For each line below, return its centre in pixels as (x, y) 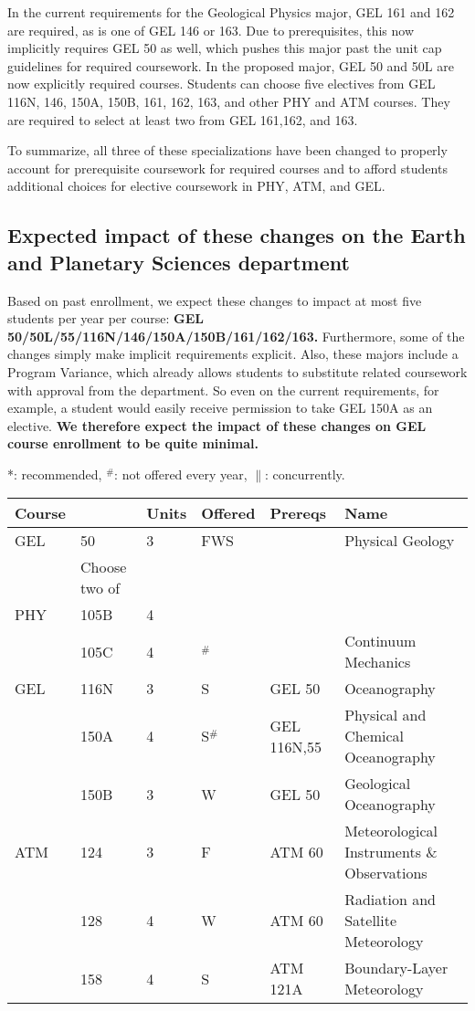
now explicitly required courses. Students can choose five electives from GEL (222, 84)
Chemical (375, 736)
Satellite (371, 921)
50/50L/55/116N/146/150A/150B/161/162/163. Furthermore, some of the (236, 336)
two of (100, 588)
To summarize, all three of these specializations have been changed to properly (227, 150)
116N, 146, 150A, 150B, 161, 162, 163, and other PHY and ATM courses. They (229, 101)
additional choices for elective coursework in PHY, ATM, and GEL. (196, 186)
